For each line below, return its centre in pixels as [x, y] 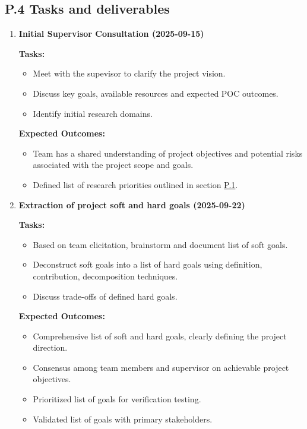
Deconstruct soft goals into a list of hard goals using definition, [148, 264]
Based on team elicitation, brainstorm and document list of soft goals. [160, 244]
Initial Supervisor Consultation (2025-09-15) [111, 34]
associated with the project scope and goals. [113, 165]
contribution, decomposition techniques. [105, 276]
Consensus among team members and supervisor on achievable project [161, 367]
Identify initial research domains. [93, 113]
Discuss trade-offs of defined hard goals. [105, 296]
